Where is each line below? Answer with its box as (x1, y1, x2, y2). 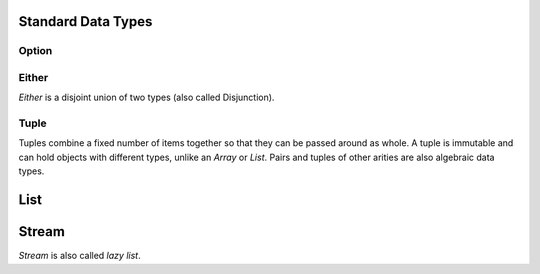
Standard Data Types (18, 13, 153, 30)
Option (18, 44, 53, 58)
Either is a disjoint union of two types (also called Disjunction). (18, 91, 275, 104)
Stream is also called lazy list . (18, 250, 141, 262)
